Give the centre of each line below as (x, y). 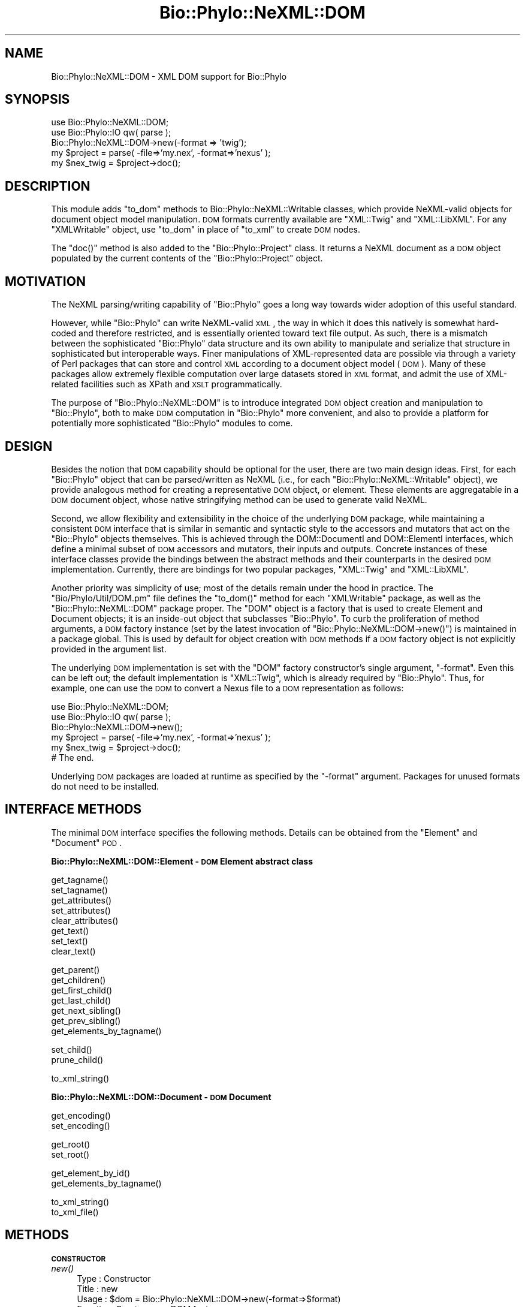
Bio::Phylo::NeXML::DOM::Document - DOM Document (161, 1097)
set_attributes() (81, 910)
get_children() (79, 980)
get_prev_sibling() (86, 1020)
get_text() (70, 930)
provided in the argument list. (109, 649)
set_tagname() (79, 890)
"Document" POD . (87, 842)
